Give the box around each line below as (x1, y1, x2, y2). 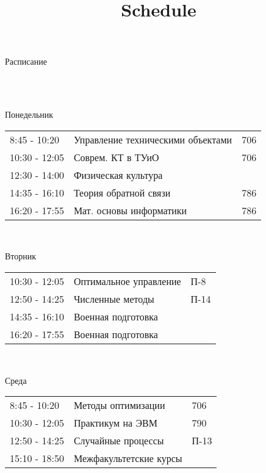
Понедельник (5, 108, 54, 121)
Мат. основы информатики (73, 203, 187, 217)
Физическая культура (73, 167, 163, 182)
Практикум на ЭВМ (73, 416, 157, 430)
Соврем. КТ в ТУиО (73, 150, 159, 164)
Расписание (5, 55, 47, 68)
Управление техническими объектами (73, 132, 232, 146)
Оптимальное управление (73, 273, 181, 288)
